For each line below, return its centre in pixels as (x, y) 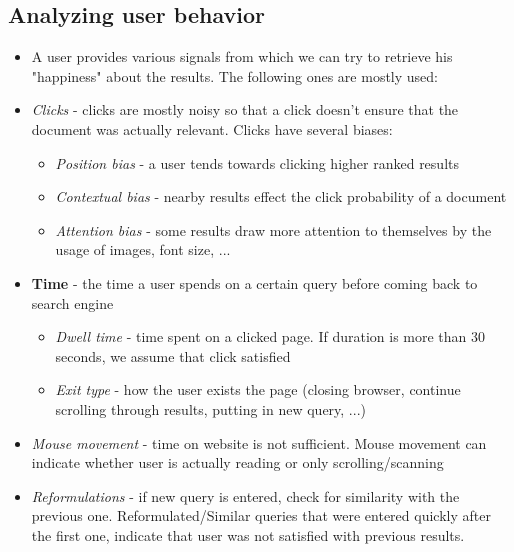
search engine (72, 302)
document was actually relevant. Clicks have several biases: (212, 128)
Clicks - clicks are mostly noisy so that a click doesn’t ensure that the (245, 109)
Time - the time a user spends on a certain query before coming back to (254, 282)
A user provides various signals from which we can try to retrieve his (242, 56)
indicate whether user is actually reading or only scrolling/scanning (237, 462)
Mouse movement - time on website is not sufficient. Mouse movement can (259, 442)
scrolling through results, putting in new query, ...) (210, 408)
